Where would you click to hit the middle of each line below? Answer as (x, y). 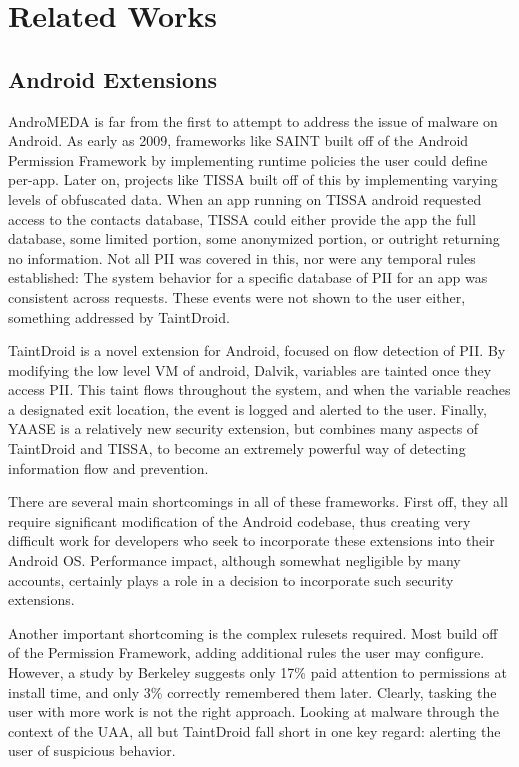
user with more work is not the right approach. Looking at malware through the (254, 711)
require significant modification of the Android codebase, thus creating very (239, 520)
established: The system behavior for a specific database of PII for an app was (248, 277)
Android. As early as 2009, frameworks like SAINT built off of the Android (238, 140)
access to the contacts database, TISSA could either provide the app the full (242, 218)
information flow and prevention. (108, 467)
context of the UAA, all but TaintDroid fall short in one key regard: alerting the (254, 730)
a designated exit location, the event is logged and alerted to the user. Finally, (247, 408)
